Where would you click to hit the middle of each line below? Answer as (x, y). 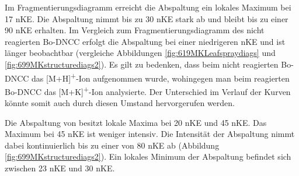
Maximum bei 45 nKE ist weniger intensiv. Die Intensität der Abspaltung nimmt (150, 134)
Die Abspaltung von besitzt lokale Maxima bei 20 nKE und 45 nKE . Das (136, 122)
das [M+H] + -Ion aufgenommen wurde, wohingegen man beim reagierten (161, 77)
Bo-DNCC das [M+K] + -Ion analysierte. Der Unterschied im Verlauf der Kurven (148, 90)
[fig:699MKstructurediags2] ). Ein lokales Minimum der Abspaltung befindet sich (148, 156)
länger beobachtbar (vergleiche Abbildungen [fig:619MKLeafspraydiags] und (140, 53)
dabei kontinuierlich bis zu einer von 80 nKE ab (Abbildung (112, 145)
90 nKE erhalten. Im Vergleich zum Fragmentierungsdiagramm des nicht (135, 30)
